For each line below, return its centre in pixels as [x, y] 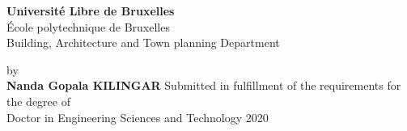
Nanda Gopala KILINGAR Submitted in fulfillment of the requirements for [204, 85]
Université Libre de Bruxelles [91, 11]
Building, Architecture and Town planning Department [143, 42]
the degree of [38, 101]
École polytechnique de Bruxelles [88, 26]
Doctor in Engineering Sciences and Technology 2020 [138, 117]
